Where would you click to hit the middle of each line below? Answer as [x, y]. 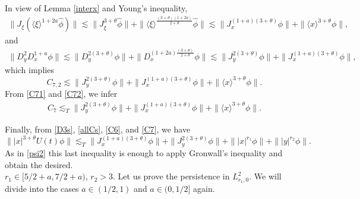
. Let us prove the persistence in [171, 176]
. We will [265, 176]
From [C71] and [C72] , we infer [61, 94]
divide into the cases [42, 188]
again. [204, 188]
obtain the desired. [39, 164]
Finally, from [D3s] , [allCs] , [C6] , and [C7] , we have [98, 129]
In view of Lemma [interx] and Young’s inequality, [96, 8]
